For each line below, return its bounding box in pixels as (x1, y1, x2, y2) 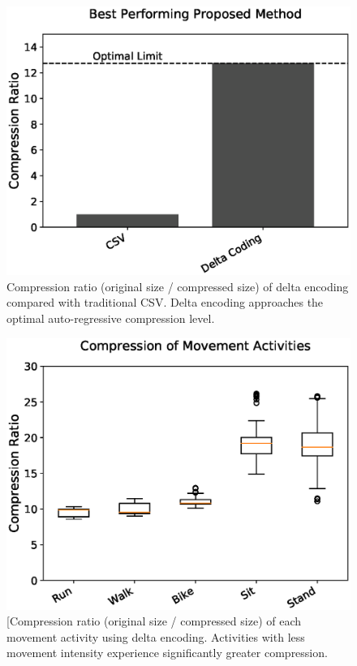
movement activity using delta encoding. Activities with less (6, 628, 305, 645)
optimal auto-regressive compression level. (6, 310, 215, 327)
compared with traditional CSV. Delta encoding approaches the (6, 294, 324, 311)
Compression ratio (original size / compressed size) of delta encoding (6, 277, 349, 294)
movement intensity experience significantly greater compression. (6, 644, 328, 661)
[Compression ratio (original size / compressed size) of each (6, 612, 302, 629)
